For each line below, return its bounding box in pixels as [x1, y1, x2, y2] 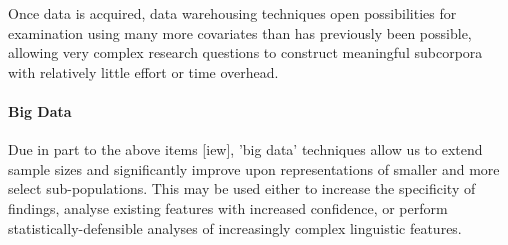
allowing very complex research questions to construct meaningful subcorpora [8, 42, 483, 63]
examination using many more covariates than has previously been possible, [8, 22, 472, 43]
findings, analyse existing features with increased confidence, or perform [8, 197, 448, 218]
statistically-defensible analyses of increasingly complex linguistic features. [8, 217, 462, 238]
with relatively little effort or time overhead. [8, 61, 279, 82]
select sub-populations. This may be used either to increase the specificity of [8, 178, 476, 199]
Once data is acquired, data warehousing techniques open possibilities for [8, 3, 457, 23]
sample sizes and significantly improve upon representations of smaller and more [8, 158, 500, 179]
